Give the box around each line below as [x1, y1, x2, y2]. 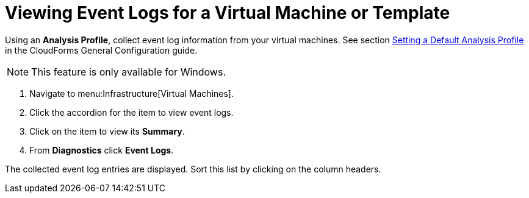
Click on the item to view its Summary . [29, 126, 185, 136]
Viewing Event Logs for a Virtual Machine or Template [5, 2, 450, 23]
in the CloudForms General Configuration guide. [5, 44, 198, 55]
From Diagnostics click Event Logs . [29, 144, 174, 155]
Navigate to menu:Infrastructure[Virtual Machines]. [29, 88, 234, 99]
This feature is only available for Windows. [31, 65, 226, 78]
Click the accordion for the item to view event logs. [29, 107, 234, 118]
